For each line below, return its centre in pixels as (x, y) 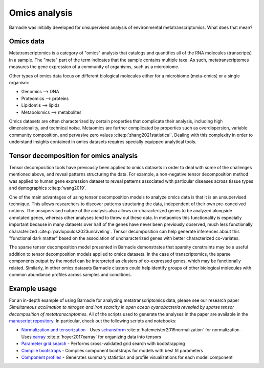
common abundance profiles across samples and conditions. (70, 274)
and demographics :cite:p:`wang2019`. (48, 188)
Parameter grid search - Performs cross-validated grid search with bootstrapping (103, 343)
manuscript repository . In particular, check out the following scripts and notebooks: (93, 320)
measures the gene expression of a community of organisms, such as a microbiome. (94, 67)
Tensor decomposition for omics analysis (73, 156)
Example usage (33, 288)
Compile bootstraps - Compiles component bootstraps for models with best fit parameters (112, 350)
